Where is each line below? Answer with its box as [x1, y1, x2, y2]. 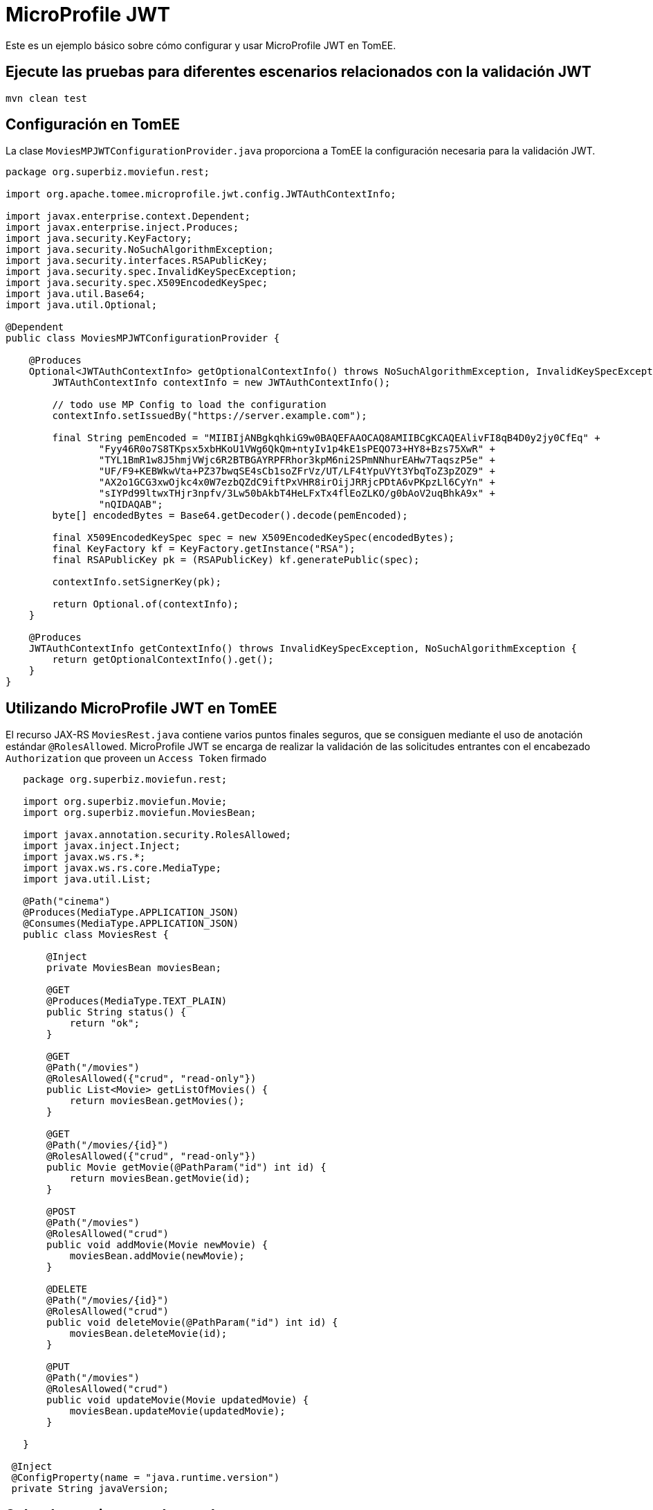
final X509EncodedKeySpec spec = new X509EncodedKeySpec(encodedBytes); [52, 532, 455, 544]
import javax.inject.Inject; [23, 840, 181, 852]
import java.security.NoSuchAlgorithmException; [6, 244, 274, 256]
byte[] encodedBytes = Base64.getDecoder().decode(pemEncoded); [52, 510, 408, 522]
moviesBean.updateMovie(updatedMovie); [69, 1405, 286, 1417]
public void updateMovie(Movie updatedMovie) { [46, 1394, 309, 1406]
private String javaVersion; [11, 1483, 169, 1495]
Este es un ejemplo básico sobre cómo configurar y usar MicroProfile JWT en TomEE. [6, 39, 396, 51]
